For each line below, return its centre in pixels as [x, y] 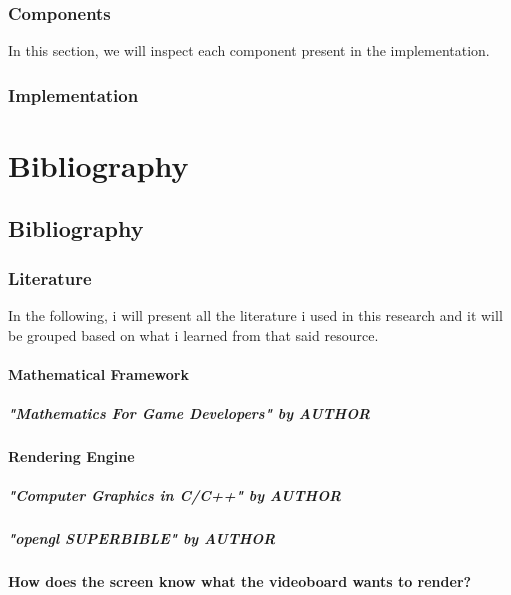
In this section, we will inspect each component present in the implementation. [249, 50]
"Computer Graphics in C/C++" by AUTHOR [175, 495]
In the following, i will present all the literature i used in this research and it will [255, 315]
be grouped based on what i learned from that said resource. [193, 334]
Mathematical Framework [98, 373]
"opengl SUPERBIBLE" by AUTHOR [142, 538]
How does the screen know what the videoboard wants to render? [240, 581]
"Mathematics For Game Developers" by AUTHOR [189, 413]
